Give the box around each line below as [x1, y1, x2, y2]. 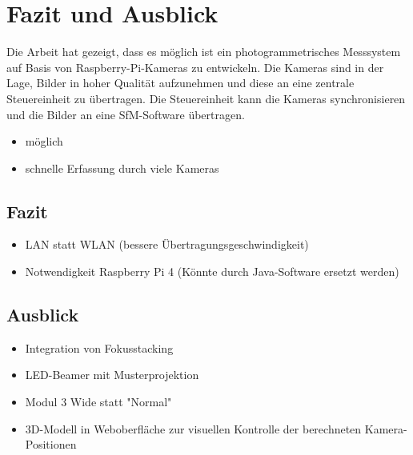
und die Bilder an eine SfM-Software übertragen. [6, 106, 245, 122]
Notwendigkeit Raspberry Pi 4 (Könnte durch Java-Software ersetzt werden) [25, 263, 399, 280]
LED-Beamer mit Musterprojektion [25, 366, 199, 383]
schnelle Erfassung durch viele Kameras [25, 159, 219, 176]
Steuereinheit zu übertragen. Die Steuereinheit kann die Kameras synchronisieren [6, 90, 406, 106]
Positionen [25, 436, 77, 453]
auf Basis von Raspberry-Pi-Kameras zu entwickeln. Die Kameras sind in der [6, 58, 384, 75]
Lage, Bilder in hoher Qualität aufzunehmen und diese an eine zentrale [6, 74, 355, 91]
